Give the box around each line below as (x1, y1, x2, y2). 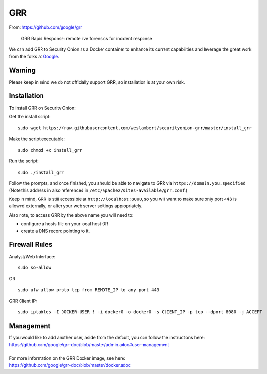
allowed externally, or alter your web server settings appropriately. (9, 203, 143, 209)
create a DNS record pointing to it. (21, 228, 90, 234)
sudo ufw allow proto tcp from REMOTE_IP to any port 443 (18, 287, 160, 293)
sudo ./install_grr (18, 169, 64, 175)
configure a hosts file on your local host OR (21, 221, 108, 227)
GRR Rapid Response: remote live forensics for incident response (21, 35, 152, 41)
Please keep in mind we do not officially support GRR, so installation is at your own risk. (9, 79, 185, 85)
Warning (9, 66, 36, 74)
